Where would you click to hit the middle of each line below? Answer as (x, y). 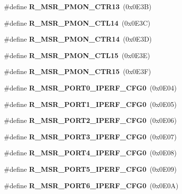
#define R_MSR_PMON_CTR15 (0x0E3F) (77, 71)
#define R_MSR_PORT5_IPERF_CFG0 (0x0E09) (91, 169)
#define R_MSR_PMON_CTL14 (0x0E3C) (77, 22)
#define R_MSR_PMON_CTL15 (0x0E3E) (77, 55)
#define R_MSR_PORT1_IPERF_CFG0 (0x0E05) (91, 104)
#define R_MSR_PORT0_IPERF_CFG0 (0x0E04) (91, 87)
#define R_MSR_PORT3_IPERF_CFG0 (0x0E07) (91, 136)
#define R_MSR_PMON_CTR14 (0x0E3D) (78, 39)
